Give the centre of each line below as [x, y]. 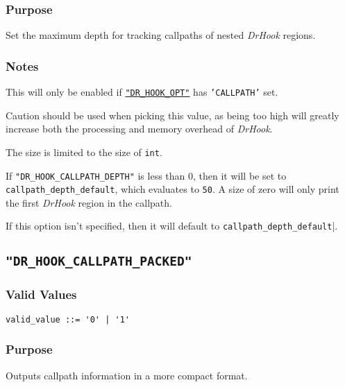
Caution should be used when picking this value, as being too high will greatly [172, 115]
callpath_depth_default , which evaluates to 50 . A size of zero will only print [172, 189]
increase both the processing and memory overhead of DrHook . [139, 129]
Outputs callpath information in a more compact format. [127, 375]
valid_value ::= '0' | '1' [68, 319]
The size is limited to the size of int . [84, 152]
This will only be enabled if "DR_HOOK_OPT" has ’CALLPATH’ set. [142, 92]
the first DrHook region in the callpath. [89, 202]
